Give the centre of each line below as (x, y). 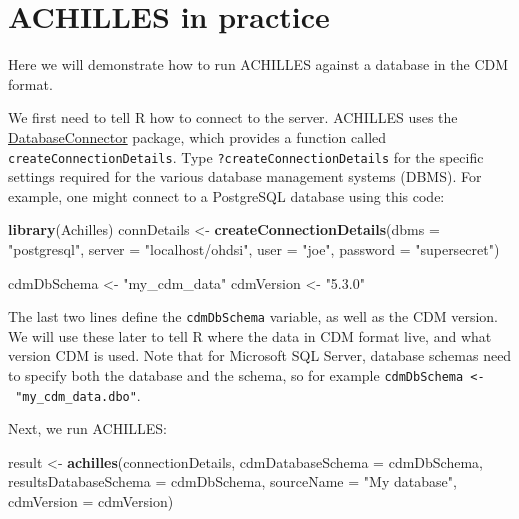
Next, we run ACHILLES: (87, 428)
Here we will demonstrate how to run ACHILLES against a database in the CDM (258, 64)
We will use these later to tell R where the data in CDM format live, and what (250, 335)
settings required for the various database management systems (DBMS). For (245, 176)
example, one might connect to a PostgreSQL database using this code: (226, 195)
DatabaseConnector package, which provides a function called (197, 136)
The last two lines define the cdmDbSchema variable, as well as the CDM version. (253, 316)
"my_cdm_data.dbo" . (78, 394)
